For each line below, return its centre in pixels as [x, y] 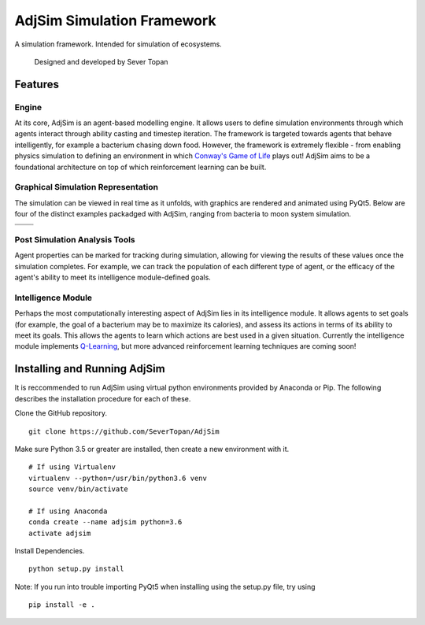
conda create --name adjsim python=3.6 [105, 522]
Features [37, 84]
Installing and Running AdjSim [90, 369]
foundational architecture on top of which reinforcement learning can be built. [140, 167]
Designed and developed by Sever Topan [101, 61]
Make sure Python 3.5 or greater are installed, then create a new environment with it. [152, 449]
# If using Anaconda [68, 511]
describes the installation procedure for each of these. [103, 398]
